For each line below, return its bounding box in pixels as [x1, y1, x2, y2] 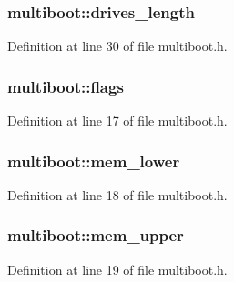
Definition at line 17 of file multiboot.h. [7, 111, 228, 130]
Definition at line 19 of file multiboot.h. [7, 259, 228, 278]
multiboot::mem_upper [7, 224, 184, 247]
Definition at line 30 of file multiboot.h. [7, 36, 228, 55]
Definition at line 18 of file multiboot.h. [7, 185, 228, 204]
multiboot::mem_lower [7, 149, 180, 172]
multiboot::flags [7, 75, 124, 97]
